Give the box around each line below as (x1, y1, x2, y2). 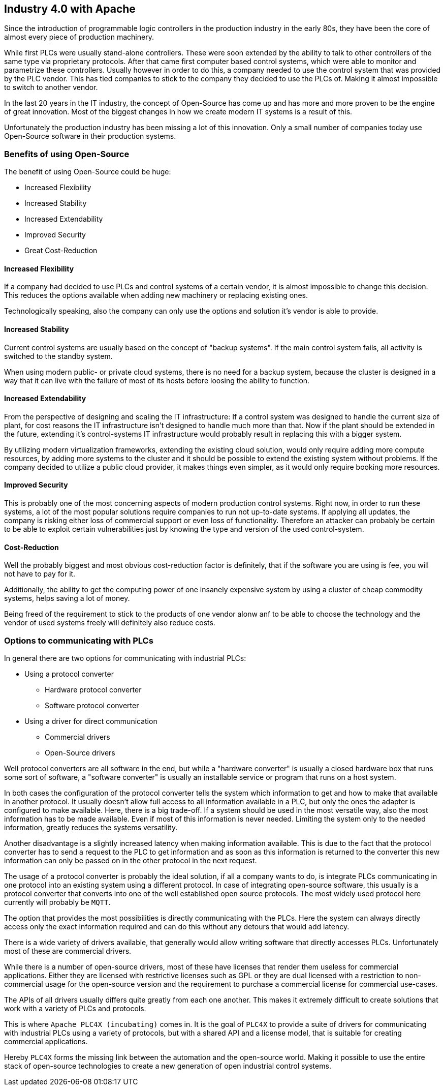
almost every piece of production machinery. (4, 33, 154, 42)
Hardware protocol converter (45, 685, 142, 694)
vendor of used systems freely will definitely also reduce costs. (4, 618, 215, 627)
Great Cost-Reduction (24, 246, 98, 255)
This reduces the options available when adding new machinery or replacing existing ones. (4, 291, 308, 300)
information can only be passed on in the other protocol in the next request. (4, 856, 257, 865)
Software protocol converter (45, 701, 139, 710)
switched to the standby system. (4, 351, 113, 360)
